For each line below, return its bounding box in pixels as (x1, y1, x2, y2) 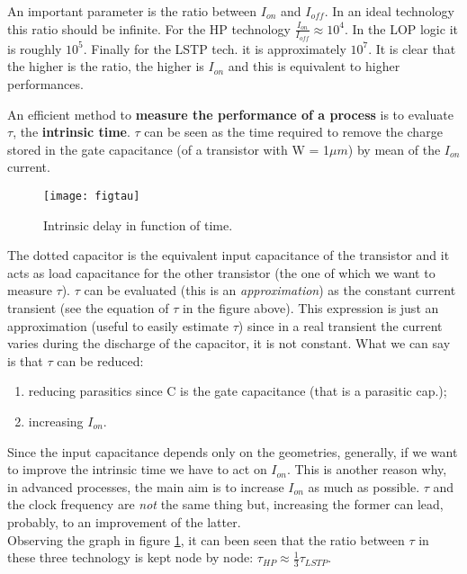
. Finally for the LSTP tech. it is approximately (83, 39, 346, 58)
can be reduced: (57, 351, 144, 370)
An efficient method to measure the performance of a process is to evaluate (7, 104, 454, 123)
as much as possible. (308, 477, 420, 496)
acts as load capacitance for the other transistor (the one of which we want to (7, 263, 436, 282)
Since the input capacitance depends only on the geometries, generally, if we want (7, 442, 458, 461)
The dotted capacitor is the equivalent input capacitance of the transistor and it (7, 246, 450, 265)
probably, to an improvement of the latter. (7, 512, 241, 531)
